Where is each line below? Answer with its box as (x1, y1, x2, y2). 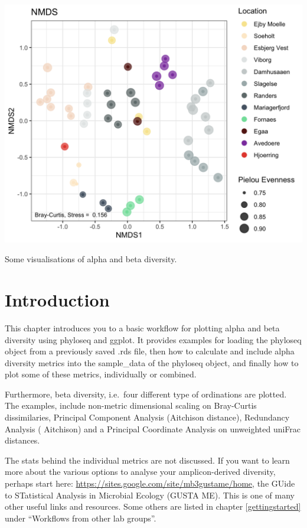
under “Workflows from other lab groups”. (5, 511, 156, 524)
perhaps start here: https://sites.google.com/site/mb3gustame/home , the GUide (5, 477, 295, 490)
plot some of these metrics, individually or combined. (5, 368, 197, 380)
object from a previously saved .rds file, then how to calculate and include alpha (5, 345, 295, 357)
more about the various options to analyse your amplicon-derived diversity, (5, 465, 276, 478)
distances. (5, 434, 40, 446)
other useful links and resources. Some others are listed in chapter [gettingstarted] (5, 500, 301, 513)
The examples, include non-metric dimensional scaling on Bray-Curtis (5, 399, 257, 412)
